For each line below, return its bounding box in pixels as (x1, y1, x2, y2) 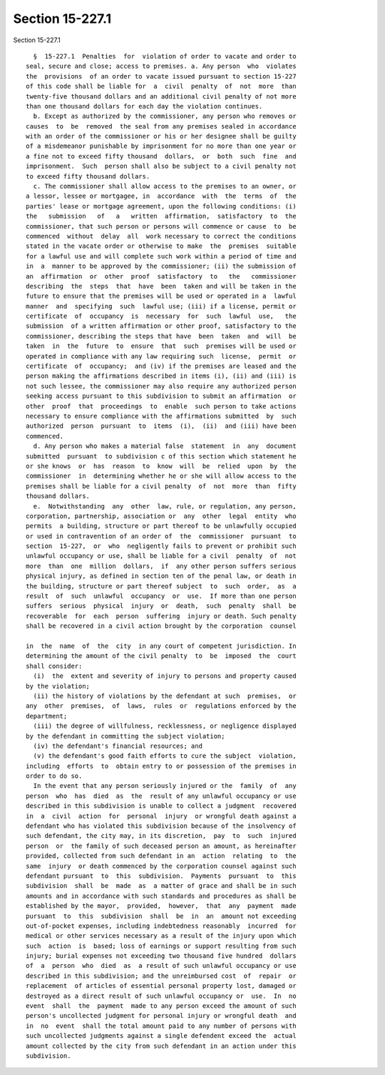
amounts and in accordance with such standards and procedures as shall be (26, 891, 297, 900)
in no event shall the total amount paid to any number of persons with (26, 1021, 297, 1030)
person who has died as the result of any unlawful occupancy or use (26, 791, 297, 800)
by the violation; (26, 682, 91, 690)
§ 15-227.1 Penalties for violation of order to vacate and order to (33, 52, 297, 60)
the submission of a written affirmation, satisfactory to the (26, 212, 297, 221)
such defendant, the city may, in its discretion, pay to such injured (26, 832, 297, 840)
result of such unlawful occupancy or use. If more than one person (26, 592, 297, 600)
